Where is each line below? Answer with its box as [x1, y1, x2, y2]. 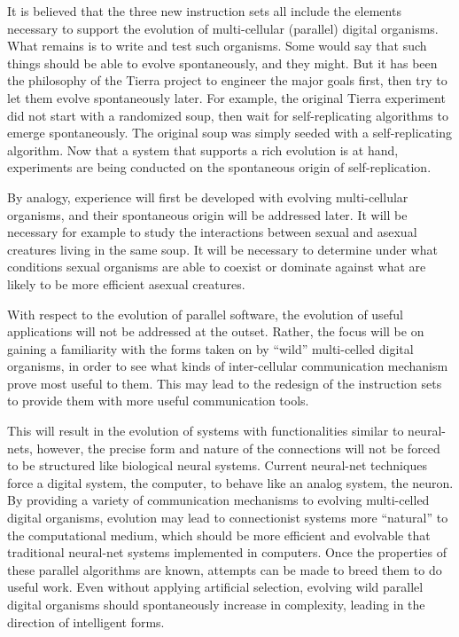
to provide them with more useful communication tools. [7, 391, 309, 410]
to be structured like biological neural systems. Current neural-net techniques [7, 456, 427, 475]
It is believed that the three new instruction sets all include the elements [7, 2, 401, 20]
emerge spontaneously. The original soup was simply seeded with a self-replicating [7, 123, 452, 142]
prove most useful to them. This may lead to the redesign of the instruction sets [7, 374, 442, 392]
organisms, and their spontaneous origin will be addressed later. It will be [7, 205, 408, 224]
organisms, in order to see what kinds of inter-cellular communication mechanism [7, 357, 448, 375]
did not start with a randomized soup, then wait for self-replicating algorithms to [7, 106, 448, 124]
